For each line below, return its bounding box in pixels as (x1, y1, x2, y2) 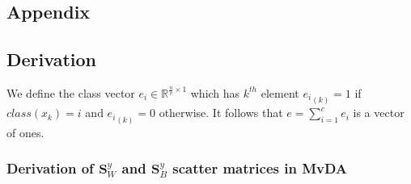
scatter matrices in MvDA (172, 158, 348, 178)
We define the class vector (6, 84, 135, 101)
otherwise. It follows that (159, 104, 283, 121)
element (261, 84, 299, 101)
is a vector (353, 104, 405, 121)
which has (190, 84, 240, 101)
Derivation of (6, 158, 94, 178)
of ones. (6, 123, 44, 140)
